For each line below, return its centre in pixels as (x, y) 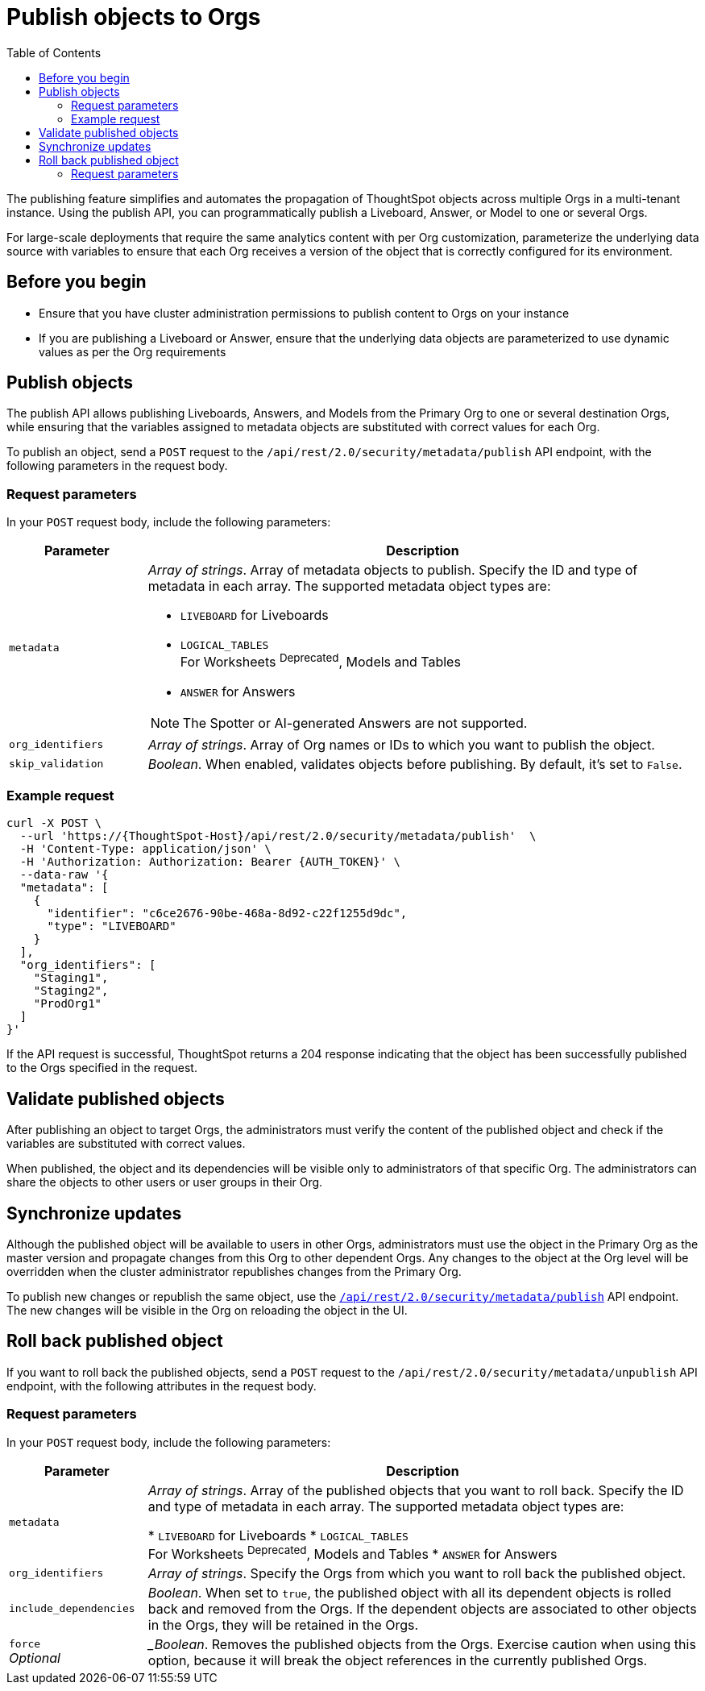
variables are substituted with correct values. (126, 1144)
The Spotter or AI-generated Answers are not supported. (355, 723)
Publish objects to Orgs (134, 17)
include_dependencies (72, 1609)
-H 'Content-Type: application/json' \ (145, 849)
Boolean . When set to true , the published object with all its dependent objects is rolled (410, 1592)
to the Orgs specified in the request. (102, 1068)
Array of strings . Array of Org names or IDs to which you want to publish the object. (401, 744)
